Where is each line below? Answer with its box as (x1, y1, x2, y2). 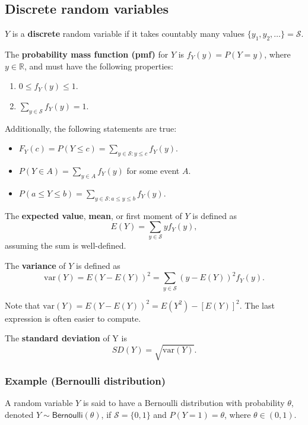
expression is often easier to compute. (5, 312, 141, 324)
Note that (5, 299, 40, 311)
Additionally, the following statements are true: (5, 122, 177, 134)
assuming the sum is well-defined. (5, 239, 126, 252)
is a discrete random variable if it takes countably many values (12, 27, 245, 40)
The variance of (5, 259, 66, 272)
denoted (5, 408, 34, 421)
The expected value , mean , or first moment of (5, 209, 182, 221)
